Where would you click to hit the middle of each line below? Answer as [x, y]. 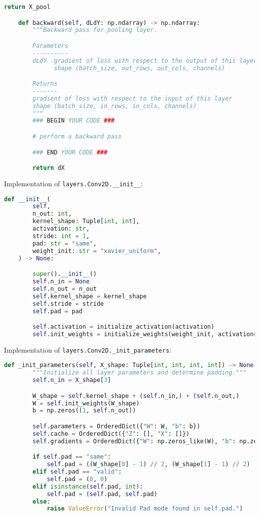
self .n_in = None [61, 281]
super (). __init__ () [65, 274]
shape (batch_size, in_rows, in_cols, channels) [115, 106]
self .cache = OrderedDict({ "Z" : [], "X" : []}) [111, 434]
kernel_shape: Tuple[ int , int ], [86, 221]
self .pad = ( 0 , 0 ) [77, 479]
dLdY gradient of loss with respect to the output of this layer [145, 61]
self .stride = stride [68, 304]
